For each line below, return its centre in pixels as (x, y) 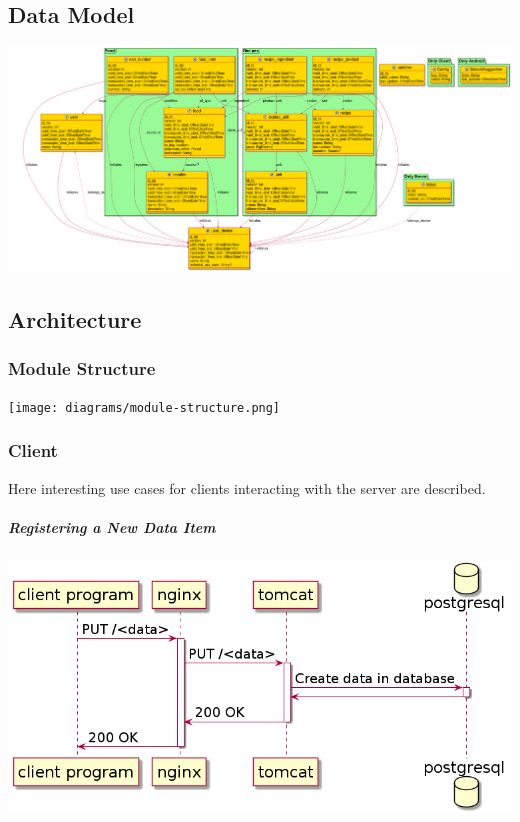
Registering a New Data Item (112, 526)
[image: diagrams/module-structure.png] (144, 407)
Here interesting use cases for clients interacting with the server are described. (247, 487)
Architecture (75, 319)
